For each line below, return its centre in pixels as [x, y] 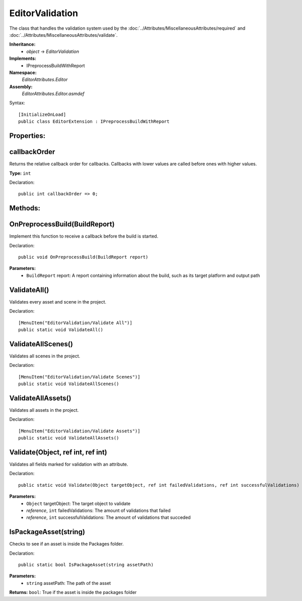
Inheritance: [22, 44]
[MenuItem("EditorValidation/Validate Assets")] [79, 431]
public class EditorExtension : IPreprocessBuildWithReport [94, 122]
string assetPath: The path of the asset [69, 583]
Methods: [25, 208]
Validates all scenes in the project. [45, 356]
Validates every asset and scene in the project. [58, 302]
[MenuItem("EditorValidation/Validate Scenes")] [79, 377]
